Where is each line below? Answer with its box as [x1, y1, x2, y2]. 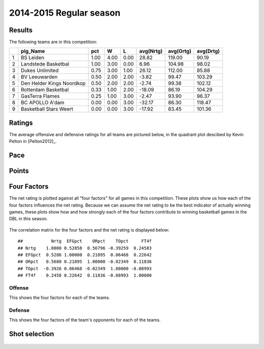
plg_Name [21, 48, 45, 55]
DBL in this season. [9, 216, 48, 222]
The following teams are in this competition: [9, 39, 97, 45]
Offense [9, 284, 29, 291]
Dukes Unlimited [21, 67, 59, 74]
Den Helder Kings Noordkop [21, 80, 86, 87]
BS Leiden [21, 54, 44, 61]
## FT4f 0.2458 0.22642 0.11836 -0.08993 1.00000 [18, 273, 152, 279]
